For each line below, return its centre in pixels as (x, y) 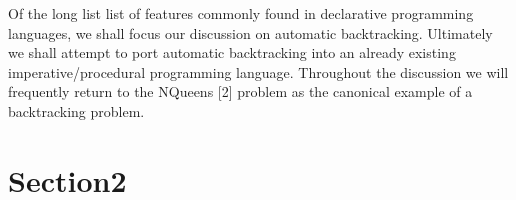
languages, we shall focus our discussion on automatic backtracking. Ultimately (250, 32)
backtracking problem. (76, 110)
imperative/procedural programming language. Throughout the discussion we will (258, 71)
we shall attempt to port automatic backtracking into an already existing (232, 52)
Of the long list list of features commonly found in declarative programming (241, 13)
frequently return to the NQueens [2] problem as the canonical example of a (240, 91)
